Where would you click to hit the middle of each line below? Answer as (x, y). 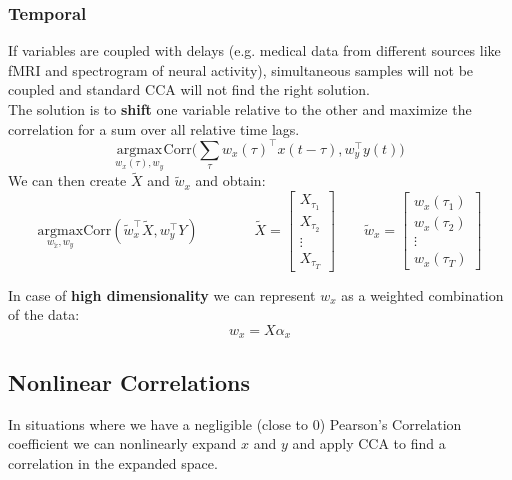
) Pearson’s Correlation (390, 423)
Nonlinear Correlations (129, 381)
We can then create (67, 180)
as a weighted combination (422, 294)
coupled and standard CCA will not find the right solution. (189, 89)
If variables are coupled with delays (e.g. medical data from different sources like (254, 50)
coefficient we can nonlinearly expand (122, 443)
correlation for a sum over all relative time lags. (154, 128)
